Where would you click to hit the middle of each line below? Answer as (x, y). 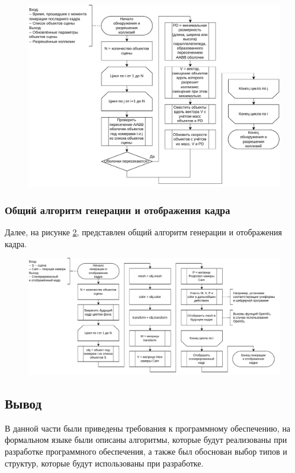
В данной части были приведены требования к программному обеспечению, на (148, 428)
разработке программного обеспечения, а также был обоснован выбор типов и (146, 451)
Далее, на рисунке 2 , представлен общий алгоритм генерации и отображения (143, 232)
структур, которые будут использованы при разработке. (104, 463)
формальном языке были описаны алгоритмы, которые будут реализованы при (146, 440)
